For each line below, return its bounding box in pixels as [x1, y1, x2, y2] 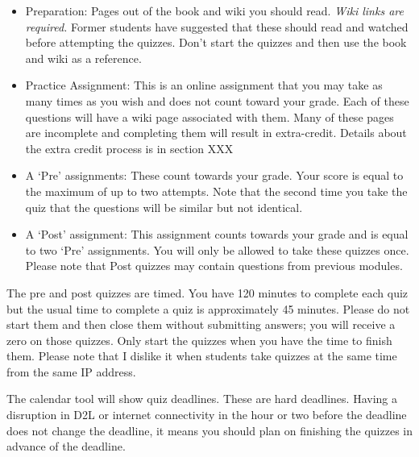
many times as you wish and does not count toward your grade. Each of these [25, 92, 409, 109]
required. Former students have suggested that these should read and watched [25, 18, 409, 35]
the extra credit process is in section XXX [25, 139, 234, 156]
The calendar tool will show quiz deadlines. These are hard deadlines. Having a [6, 390, 397, 407]
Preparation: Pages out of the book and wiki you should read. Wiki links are [25, 2, 404, 19]
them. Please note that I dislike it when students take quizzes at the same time [6, 347, 397, 364]
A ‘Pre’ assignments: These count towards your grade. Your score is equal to [25, 167, 404, 184]
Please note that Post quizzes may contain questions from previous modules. [25, 257, 403, 274]
